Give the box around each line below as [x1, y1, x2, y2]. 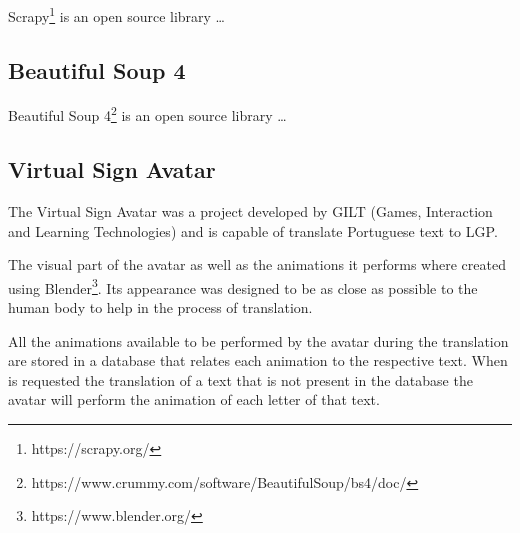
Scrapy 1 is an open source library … [8, 3, 226, 26]
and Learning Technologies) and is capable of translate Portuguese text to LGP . [8, 220, 498, 241]
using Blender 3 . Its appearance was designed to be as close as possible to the [8, 274, 478, 298]
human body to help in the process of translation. [8, 296, 313, 317]
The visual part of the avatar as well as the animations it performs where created [8, 254, 506, 275]
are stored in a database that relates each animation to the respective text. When [8, 350, 508, 371]
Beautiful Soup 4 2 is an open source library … [8, 102, 287, 126]
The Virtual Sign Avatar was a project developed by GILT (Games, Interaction [8, 200, 493, 221]
